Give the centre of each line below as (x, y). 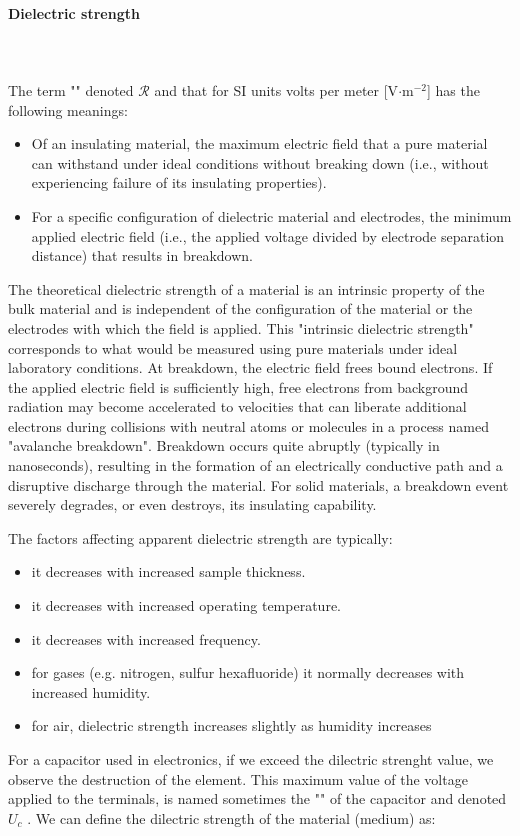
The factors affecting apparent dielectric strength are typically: (200, 537)
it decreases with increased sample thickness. (168, 571)
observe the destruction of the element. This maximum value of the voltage (238, 778)
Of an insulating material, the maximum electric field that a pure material (259, 143)
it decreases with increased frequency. (146, 638)
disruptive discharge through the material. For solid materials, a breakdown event (258, 484)
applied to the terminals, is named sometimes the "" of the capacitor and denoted (257, 798)
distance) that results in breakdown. (142, 255)
